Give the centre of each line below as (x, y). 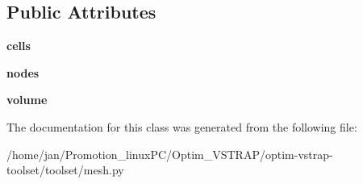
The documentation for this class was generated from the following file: (182, 126)
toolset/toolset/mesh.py (65, 170)
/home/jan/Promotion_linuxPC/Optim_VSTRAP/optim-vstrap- (170, 154)
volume (27, 100)
